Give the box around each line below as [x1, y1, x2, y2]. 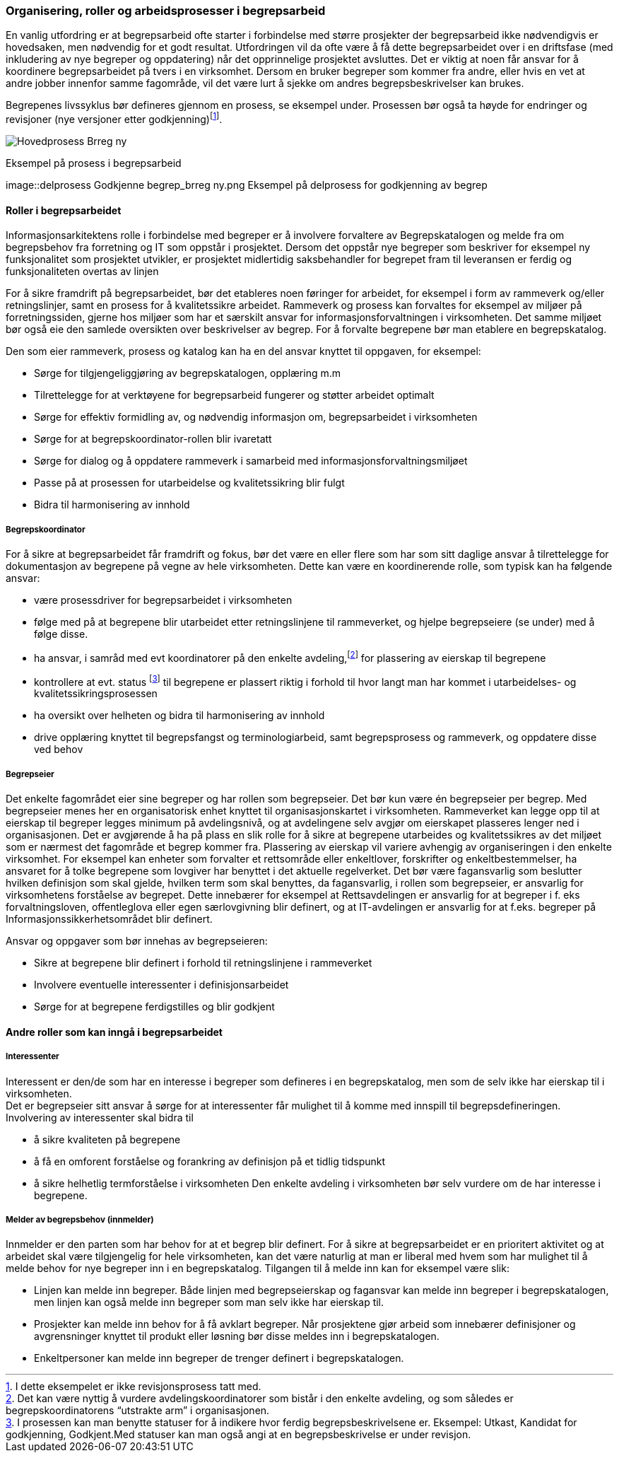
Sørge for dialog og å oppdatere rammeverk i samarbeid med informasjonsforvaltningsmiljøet [34, 455, 468, 467]
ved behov [34, 743, 83, 756]
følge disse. [34, 628, 88, 641]
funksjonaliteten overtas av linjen [6, 265, 159, 278]
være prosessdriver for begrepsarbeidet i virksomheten [34, 594, 293, 607]
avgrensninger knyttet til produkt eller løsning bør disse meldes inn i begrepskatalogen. [34, 1330, 440, 1343]
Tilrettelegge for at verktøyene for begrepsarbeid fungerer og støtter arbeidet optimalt [34, 389, 435, 402]
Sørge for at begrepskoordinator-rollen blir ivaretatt [34, 433, 272, 445]
